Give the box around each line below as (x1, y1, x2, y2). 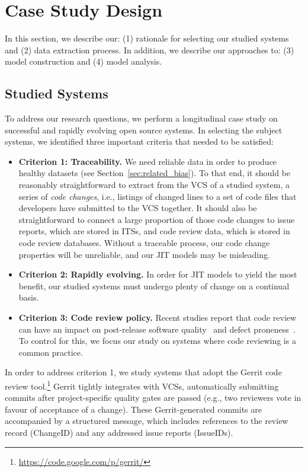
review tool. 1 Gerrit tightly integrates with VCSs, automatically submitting (5, 378, 279, 392)
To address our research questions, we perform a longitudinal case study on (5, 112, 278, 125)
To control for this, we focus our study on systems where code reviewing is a (18, 334, 296, 347)
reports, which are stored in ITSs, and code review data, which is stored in (18, 225, 290, 237)
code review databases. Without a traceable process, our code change (18, 237, 270, 249)
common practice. (18, 346, 83, 358)
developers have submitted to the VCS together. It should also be (18, 202, 257, 214)
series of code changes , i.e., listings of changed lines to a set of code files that (18, 190, 297, 202)
